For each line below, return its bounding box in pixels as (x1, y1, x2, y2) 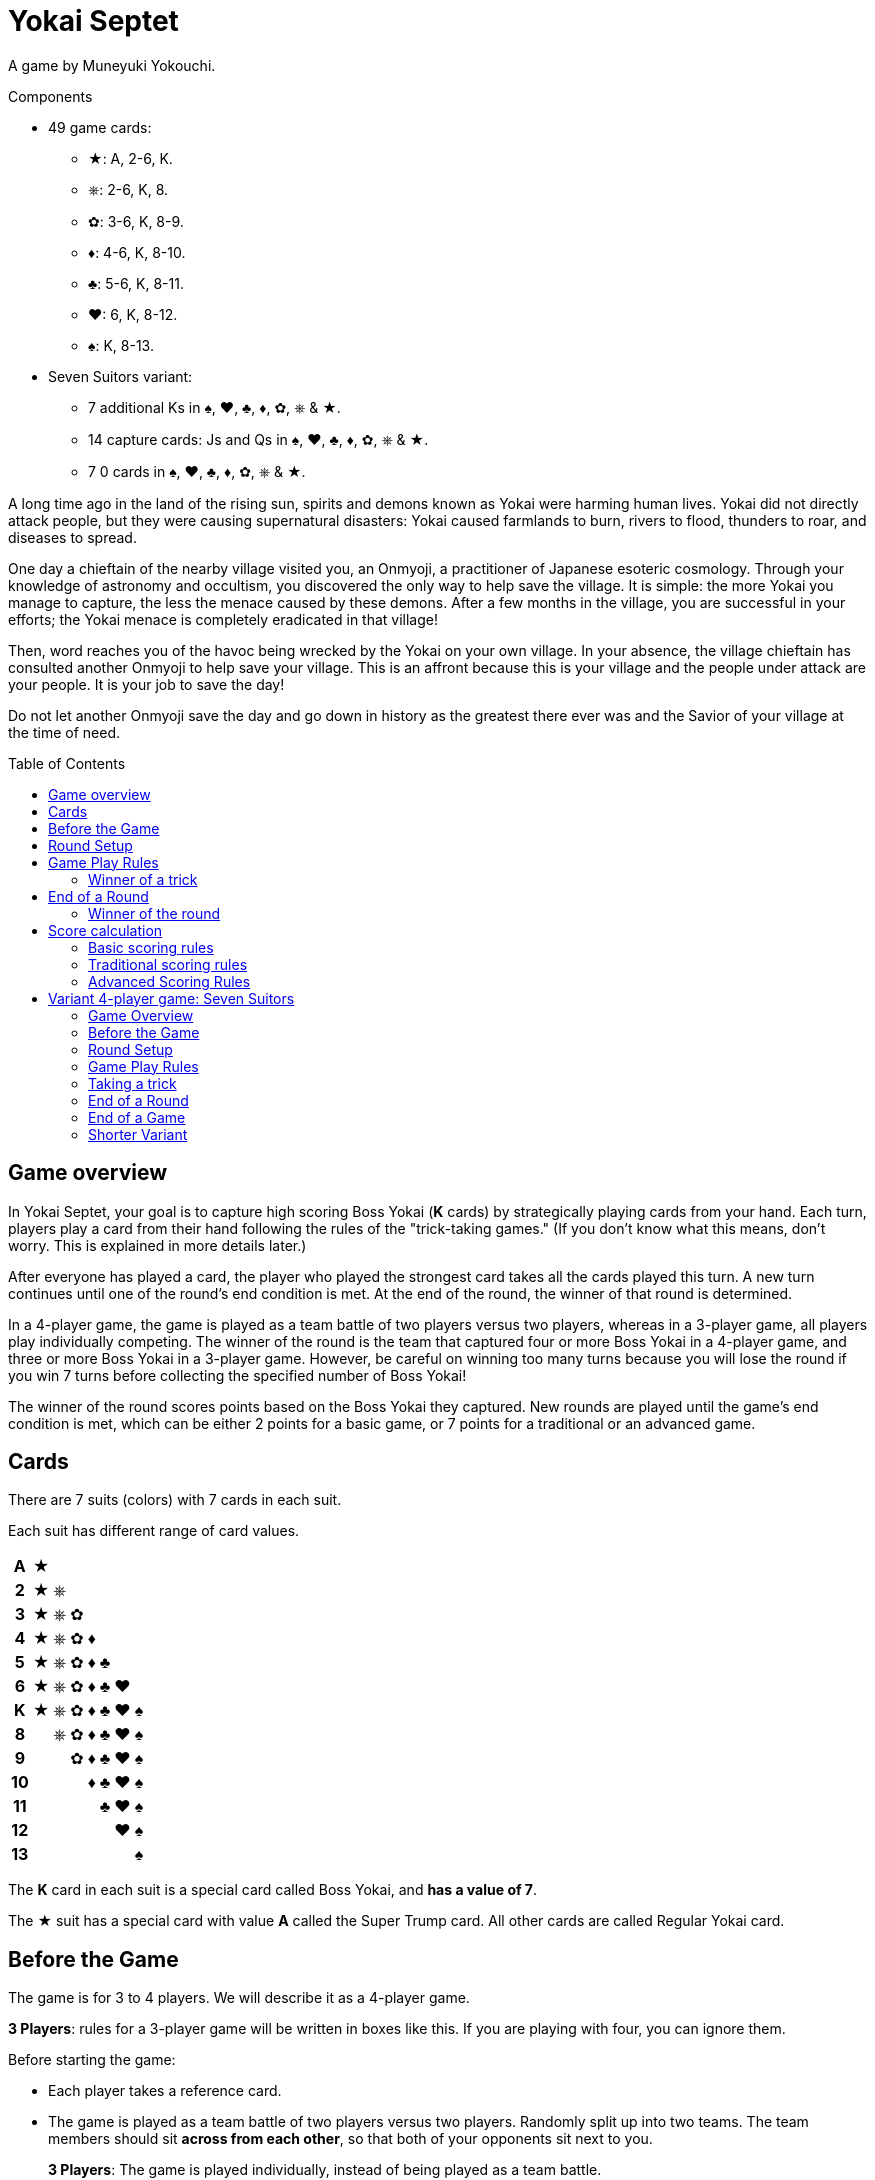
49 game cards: (48, 118, 152, 136)
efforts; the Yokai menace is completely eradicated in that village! (8, 610, 439, 628)
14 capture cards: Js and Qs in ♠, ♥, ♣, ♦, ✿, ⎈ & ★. (88, 430, 429, 448)
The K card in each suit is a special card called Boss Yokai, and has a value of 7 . (8, 1881, 538, 1899)
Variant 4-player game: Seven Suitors (48, 989, 295, 1007)
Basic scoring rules (88, 938, 214, 956)
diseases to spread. (8, 528, 137, 546)
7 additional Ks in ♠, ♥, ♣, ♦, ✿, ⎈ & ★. (88, 398, 341, 416)
